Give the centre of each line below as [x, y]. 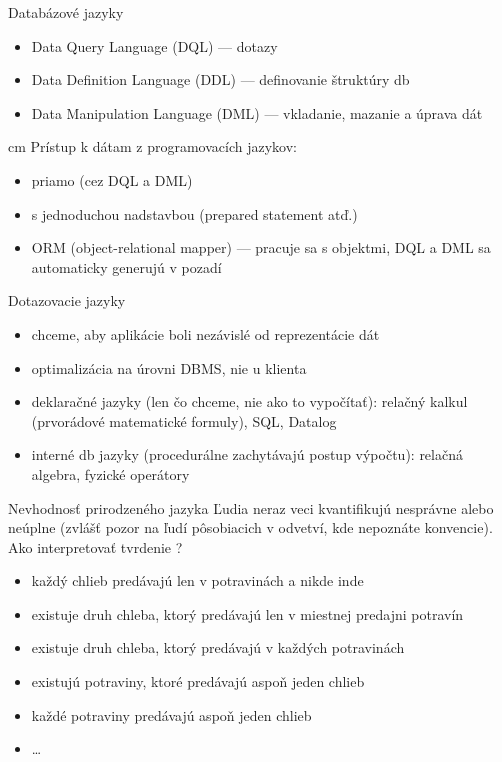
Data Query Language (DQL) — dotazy [154, 45]
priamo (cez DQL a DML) [112, 179]
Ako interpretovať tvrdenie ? [95, 546]
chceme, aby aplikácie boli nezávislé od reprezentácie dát [205, 333]
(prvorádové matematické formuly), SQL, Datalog [184, 420]
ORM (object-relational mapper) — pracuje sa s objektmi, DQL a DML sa [261, 247]
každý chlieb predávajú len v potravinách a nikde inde [197, 580]
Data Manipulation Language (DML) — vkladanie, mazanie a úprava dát [257, 112]
